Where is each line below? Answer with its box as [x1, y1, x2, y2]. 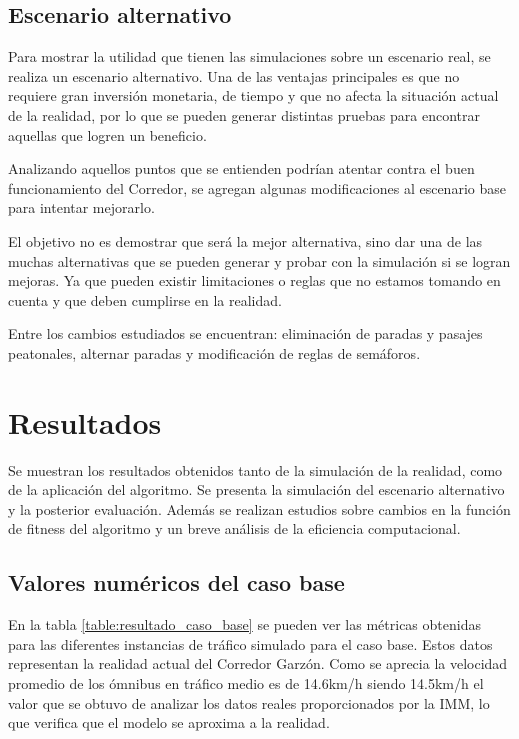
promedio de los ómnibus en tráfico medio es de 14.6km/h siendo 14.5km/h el [8, 673, 484, 693]
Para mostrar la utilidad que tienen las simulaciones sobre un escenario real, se [8, 46, 491, 67]
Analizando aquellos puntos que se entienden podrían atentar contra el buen [8, 158, 475, 179]
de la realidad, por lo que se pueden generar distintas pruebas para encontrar [8, 104, 480, 125]
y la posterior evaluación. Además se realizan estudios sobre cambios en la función [8, 498, 511, 519]
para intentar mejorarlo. [8, 197, 155, 218]
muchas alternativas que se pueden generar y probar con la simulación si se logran [8, 250, 511, 271]
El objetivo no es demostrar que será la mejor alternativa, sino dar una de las [8, 230, 483, 251]
